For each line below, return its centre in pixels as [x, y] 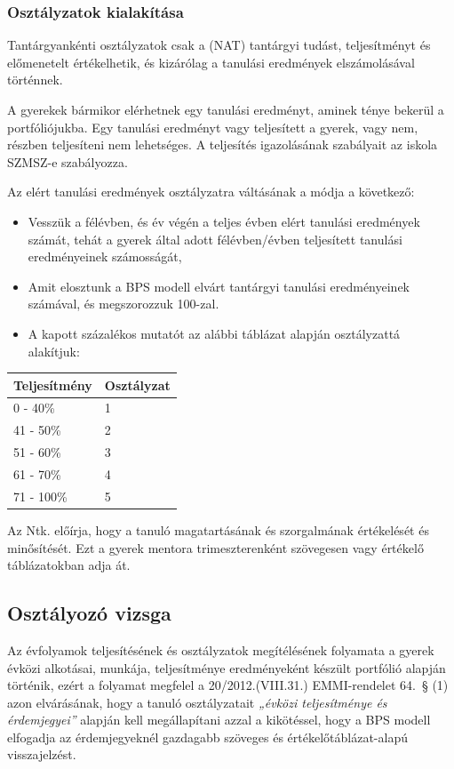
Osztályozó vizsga [89, 613]
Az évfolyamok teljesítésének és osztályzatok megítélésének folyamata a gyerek [221, 649]
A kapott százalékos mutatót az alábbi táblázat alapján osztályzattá [214, 333]
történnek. [35, 80]
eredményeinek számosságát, [105, 256]
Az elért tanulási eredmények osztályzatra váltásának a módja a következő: [211, 192]
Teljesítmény [53, 384]
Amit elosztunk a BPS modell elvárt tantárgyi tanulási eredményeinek [219, 286]
